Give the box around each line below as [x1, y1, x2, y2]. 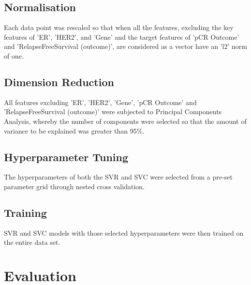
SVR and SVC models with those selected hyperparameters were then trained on [4, 227, 244, 238]
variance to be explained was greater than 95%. [4, 125, 145, 135]
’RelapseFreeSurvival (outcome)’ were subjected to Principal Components [4, 106, 222, 117]
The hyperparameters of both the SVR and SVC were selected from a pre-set [4, 172, 233, 182]
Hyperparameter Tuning [4, 149, 129, 164]
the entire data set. [4, 237, 60, 247]
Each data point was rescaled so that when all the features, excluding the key [4, 22, 234, 32]
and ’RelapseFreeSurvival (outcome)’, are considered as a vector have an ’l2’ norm [4, 41, 247, 51]
